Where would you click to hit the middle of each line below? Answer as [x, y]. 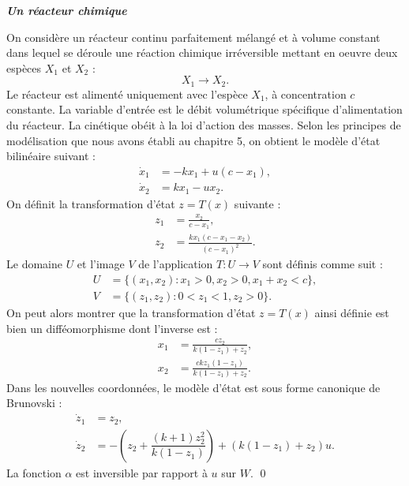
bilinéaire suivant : [51, 156]
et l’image [101, 264]
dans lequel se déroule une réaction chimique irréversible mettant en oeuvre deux [202, 52]
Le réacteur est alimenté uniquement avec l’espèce [127, 93]
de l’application [176, 264]
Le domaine [34, 264]
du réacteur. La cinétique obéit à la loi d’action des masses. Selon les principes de [204, 125]
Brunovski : [34, 403]
